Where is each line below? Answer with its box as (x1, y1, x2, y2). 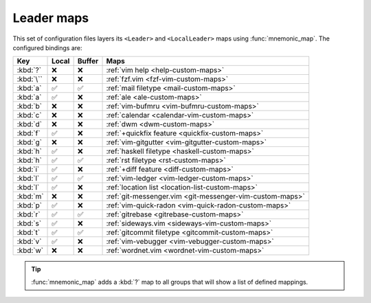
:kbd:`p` (16, 201, 43, 210)
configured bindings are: (12, 43, 82, 52)
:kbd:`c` (16, 111, 42, 120)
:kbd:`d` (16, 120, 43, 129)
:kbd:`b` (16, 102, 43, 111)
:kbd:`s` (16, 218, 42, 228)
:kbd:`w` (16, 246, 44, 256)
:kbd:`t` (16, 227, 41, 237)
